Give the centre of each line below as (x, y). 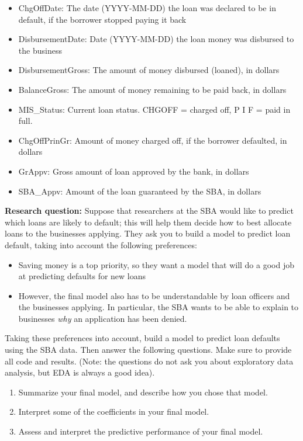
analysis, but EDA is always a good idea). (80, 372)
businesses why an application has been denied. (103, 318)
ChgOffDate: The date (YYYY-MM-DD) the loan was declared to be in (147, 8)
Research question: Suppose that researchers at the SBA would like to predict (149, 211)
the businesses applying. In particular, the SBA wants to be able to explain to (159, 307)
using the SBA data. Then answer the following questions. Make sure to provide (148, 350)
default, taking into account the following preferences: (101, 244)
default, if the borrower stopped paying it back (102, 19)
